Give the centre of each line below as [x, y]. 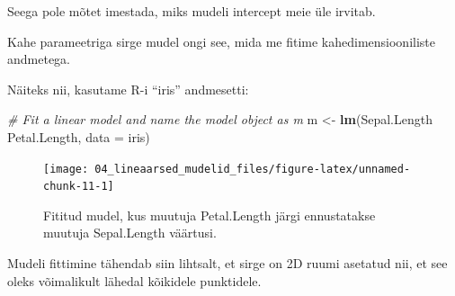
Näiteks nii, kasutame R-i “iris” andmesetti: [128, 89]
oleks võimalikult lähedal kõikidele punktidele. [134, 280]
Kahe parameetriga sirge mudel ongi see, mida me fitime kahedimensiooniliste [221, 41]
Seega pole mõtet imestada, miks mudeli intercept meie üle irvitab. [192, 11]
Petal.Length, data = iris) [79, 136]
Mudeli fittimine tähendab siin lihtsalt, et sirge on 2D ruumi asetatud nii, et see [227, 263]
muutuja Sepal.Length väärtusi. [130, 233]
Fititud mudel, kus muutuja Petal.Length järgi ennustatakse [210, 215]
